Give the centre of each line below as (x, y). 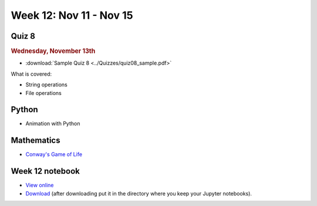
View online (40, 185)
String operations (46, 85)
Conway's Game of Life (54, 154)
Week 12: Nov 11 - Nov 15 (72, 15)
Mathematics (36, 141)
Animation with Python (53, 124)
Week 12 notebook (45, 171)
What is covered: (31, 74)
